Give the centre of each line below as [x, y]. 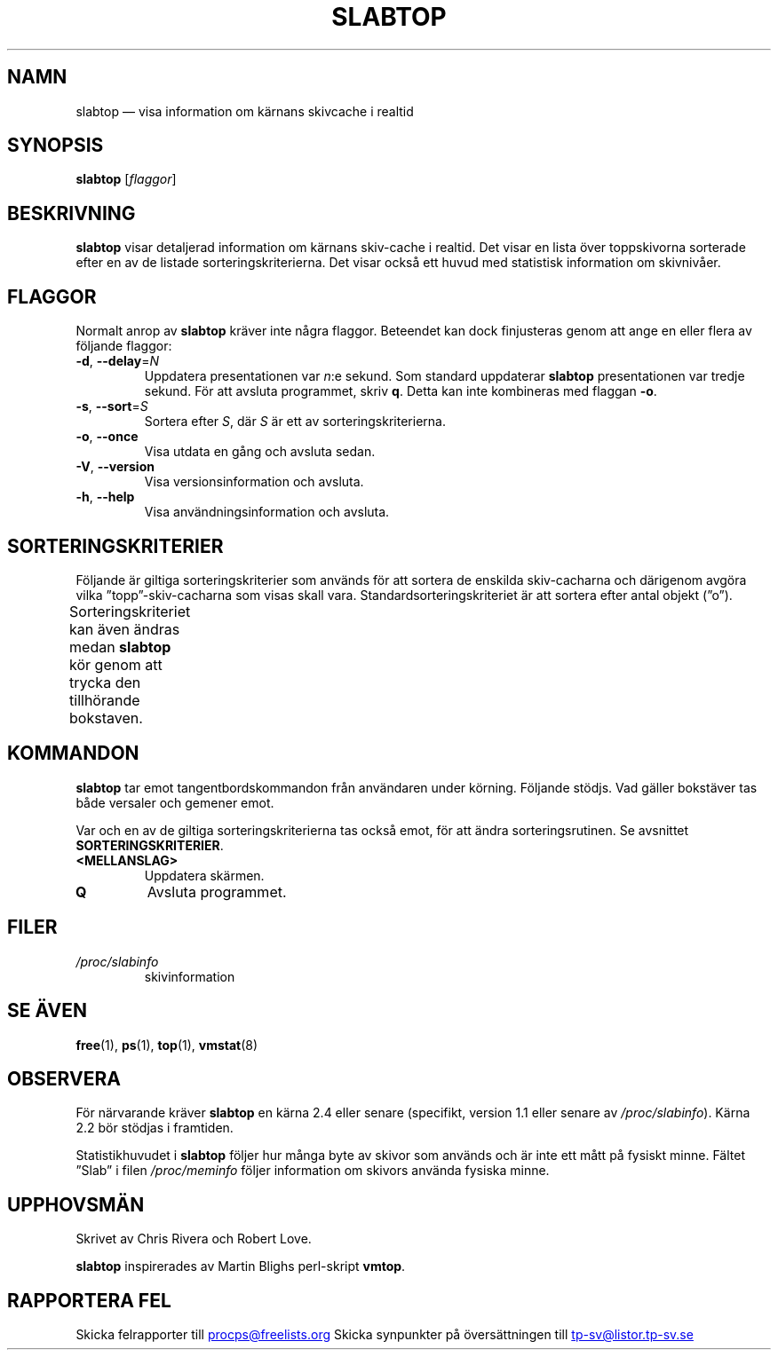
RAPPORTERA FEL [89, 1300]
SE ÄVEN [47, 1011]
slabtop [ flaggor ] [126, 179]
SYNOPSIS [56, 146]
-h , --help [105, 497]
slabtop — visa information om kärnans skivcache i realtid [245, 111]
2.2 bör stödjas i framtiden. [155, 1128]
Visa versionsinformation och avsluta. [254, 482]
